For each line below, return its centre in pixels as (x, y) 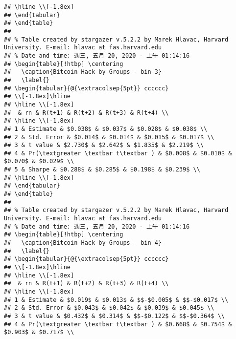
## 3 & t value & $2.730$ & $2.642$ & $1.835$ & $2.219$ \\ (104, 145)
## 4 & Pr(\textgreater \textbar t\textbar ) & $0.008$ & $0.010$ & (118, 153)
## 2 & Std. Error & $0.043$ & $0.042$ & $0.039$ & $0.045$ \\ (109, 308)
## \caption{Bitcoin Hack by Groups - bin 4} (83, 243)
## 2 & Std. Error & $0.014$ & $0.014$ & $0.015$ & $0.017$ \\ (109, 137)
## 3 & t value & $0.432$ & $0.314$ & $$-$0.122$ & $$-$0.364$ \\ (115, 316)
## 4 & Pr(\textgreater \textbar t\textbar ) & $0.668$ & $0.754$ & (118, 324)
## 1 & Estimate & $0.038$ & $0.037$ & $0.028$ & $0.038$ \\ (106, 129)
